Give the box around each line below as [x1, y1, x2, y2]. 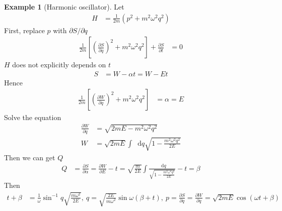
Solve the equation [4, 112, 61, 122]
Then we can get [4, 152, 55, 162]
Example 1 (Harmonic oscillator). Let [4, 2, 124, 12]
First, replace [4, 25, 45, 35]
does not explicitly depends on [12, 59, 106, 70]
